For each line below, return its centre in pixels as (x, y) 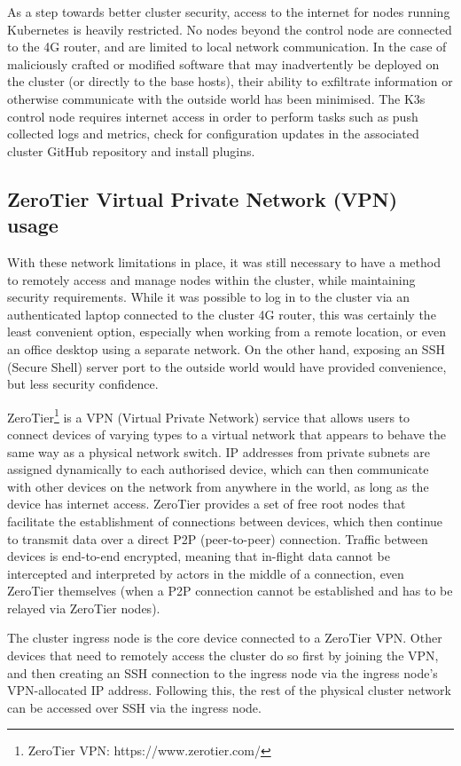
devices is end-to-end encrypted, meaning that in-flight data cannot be (199, 556)
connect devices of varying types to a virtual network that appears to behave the (227, 434)
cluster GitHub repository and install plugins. (131, 150)
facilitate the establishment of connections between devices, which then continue (225, 521)
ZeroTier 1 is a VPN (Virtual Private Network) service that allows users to (209, 415)
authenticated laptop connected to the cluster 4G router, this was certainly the (222, 314)
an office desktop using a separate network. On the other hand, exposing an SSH (226, 348)
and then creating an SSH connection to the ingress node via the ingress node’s (223, 672)
